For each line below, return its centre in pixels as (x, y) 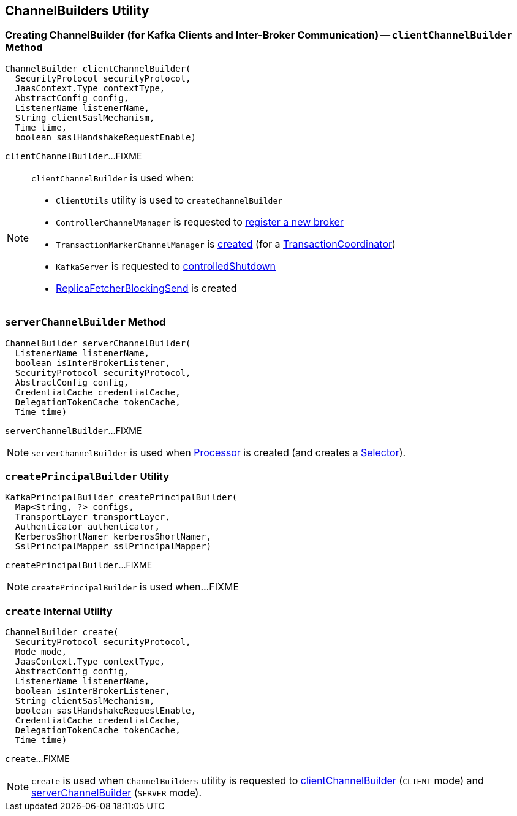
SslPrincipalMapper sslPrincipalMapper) (113, 547)
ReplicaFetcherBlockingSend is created (146, 288)
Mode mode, (41, 652)
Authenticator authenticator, (87, 527)
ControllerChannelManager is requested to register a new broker (200, 222)
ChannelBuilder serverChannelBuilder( (98, 343)
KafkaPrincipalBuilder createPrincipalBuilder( (121, 498)
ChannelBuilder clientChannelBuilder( (98, 68)
